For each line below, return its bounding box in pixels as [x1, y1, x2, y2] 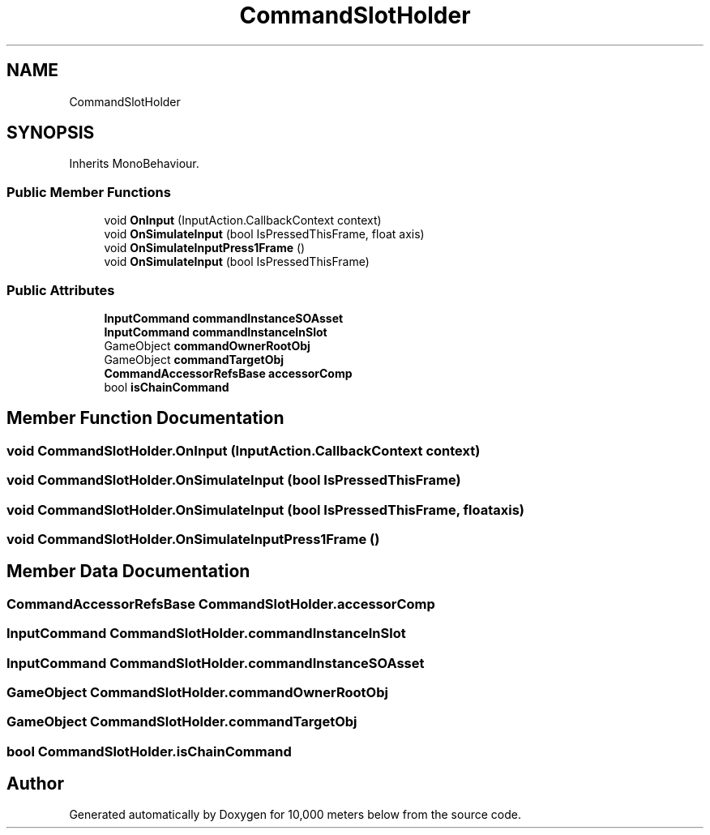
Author [6, 773, 64, 794]
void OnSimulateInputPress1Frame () [104, 241, 306, 255]
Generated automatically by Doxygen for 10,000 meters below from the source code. [69, 807, 521, 822]
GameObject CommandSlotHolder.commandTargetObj [6, 713, 357, 730]
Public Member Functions [6, 183, 171, 200]
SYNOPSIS [6, 122, 95, 143]
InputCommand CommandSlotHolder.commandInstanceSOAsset [6, 654, 425, 671]
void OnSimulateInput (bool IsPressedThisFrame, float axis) [104, 227, 425, 242]
